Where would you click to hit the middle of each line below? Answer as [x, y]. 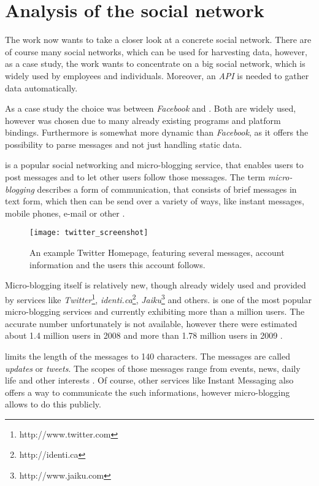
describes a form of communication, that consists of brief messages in [167, 189]
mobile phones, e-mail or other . [65, 213]
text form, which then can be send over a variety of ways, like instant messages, [155, 201]
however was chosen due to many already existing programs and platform [143, 120]
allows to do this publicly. [53, 404]
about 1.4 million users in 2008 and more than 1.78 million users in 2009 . [144, 335]
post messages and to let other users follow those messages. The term [135, 177]
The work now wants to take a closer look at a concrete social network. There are [158, 40]
